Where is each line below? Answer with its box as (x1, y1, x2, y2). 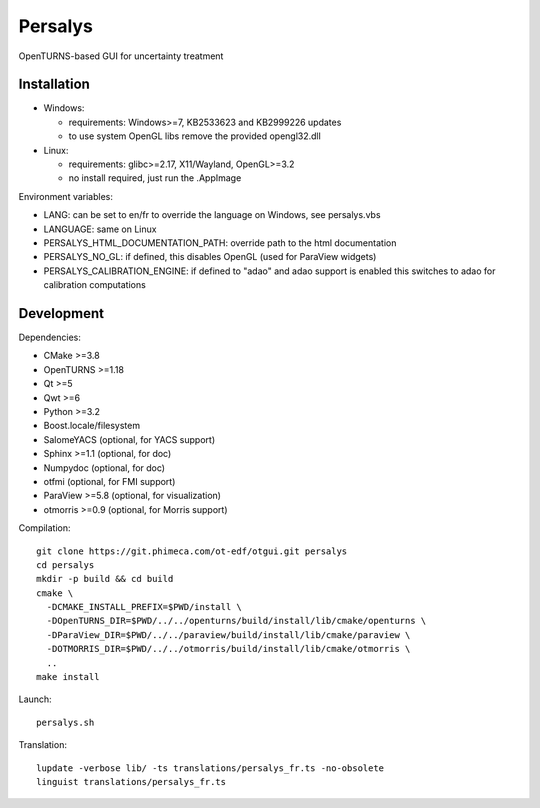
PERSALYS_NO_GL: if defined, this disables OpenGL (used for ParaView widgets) (43, 251, 377, 263)
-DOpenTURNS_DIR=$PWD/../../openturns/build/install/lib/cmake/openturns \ (46, 615, 427, 627)
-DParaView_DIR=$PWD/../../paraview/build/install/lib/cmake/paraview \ (46, 629, 411, 640)
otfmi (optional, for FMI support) (43, 475, 176, 487)
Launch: (18, 693, 52, 705)
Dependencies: (18, 331, 82, 344)
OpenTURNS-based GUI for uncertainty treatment (18, 50, 224, 62)
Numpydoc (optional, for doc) (43, 461, 165, 474)
